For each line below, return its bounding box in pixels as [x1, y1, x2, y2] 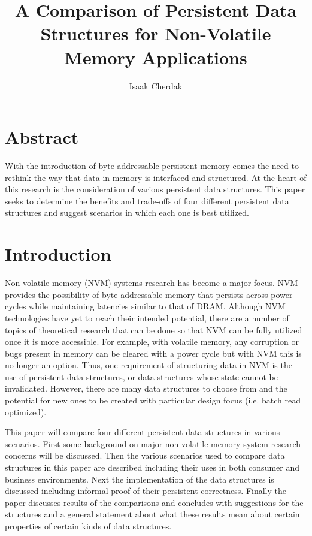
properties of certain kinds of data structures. [5, 520, 172, 532]
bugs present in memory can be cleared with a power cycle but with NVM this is [5, 347, 302, 359]
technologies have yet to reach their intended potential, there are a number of [5, 311, 289, 324]
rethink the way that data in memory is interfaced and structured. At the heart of [5, 171, 307, 183]
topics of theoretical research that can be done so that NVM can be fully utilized [5, 323, 302, 336]
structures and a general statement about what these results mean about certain [5, 508, 300, 520]
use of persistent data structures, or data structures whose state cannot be [5, 370, 278, 383]
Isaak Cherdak [129, 79, 183, 92]
